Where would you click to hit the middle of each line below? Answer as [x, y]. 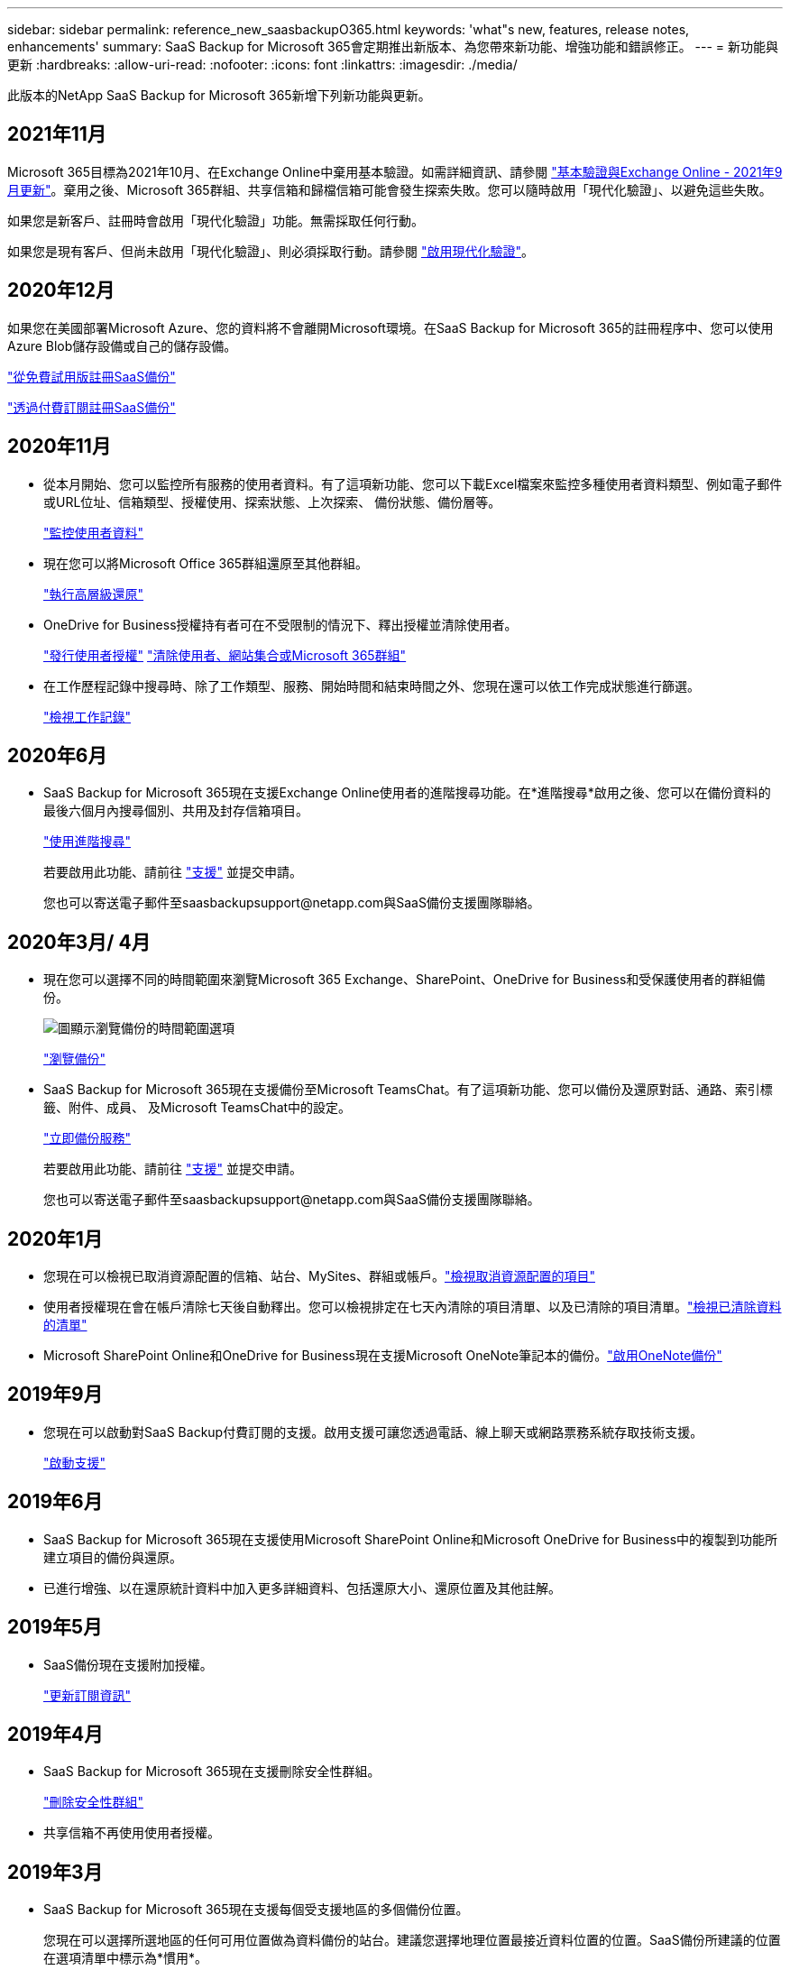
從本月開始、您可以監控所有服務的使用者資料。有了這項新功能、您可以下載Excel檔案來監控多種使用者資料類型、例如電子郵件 [413, 483]
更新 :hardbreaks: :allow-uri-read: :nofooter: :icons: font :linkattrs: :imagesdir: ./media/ [262, 64]
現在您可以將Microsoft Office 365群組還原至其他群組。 [206, 563]
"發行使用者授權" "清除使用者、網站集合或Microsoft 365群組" [225, 655]
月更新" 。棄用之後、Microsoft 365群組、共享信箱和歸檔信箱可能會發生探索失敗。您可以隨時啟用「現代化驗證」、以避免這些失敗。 [390, 189]
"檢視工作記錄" [87, 716]
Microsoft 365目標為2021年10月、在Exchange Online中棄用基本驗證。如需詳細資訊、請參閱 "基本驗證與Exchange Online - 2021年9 [395, 171]
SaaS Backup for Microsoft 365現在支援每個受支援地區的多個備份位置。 [256, 1910]
